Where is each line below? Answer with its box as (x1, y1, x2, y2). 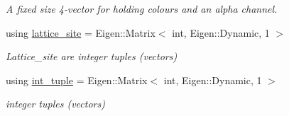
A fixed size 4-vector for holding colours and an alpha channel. (6, 1, 278, 16)
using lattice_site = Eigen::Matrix (6, 25, 156, 40)
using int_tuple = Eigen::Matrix (6, 72, 148, 87)
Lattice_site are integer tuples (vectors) (6, 49, 178, 64)
